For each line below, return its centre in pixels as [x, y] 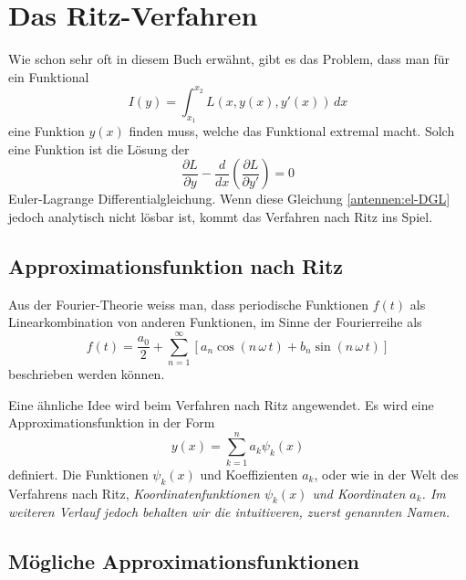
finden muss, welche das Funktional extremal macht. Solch [292, 131]
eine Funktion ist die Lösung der [99, 148]
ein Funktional [49, 76]
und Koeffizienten [249, 474]
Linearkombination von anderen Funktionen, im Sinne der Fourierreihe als [215, 322]
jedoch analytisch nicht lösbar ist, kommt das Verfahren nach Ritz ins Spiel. [221, 216]
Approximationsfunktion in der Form [112, 422]
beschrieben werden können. [87, 373]
